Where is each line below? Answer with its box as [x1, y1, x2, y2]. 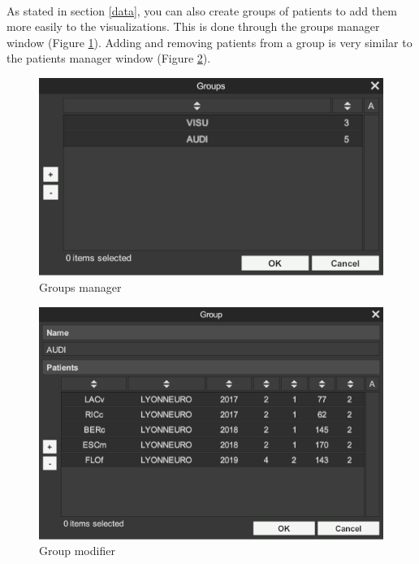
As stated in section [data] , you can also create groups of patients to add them [6, 2, 397, 19]
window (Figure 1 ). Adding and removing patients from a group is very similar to [6, 33, 413, 50]
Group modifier [39, 542, 115, 559]
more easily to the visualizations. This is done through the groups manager [6, 18, 380, 35]
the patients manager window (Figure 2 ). [6, 50, 211, 67]
